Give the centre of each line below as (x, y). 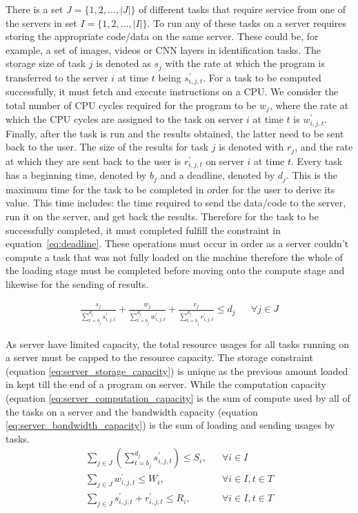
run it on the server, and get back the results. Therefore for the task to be (162, 216)
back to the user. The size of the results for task (107, 147)
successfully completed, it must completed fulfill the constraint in (143, 230)
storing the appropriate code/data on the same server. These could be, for (162, 36)
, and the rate (324, 147)
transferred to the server (57, 77)
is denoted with (251, 147)
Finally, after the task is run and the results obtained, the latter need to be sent (175, 133)
